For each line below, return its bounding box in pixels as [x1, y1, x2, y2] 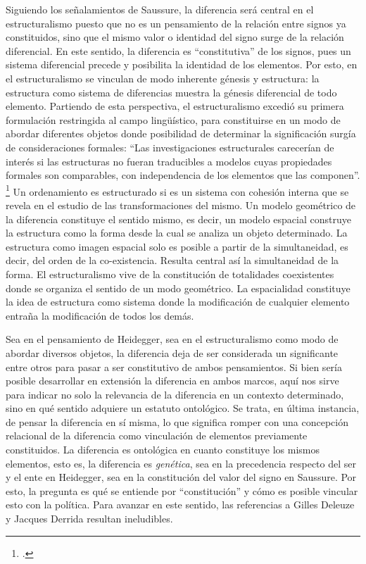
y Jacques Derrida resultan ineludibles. [6, 511, 173, 526]
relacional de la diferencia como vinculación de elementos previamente [6, 428, 308, 443]
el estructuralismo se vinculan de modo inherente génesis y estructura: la [6, 70, 320, 85]
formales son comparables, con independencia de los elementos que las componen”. [6, 168, 360, 182]
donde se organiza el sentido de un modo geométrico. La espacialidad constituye [6, 280, 351, 295]
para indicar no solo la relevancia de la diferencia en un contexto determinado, [6, 387, 344, 401]
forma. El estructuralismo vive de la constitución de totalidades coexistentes [6, 266, 334, 281]
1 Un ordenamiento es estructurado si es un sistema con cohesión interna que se [6, 182, 349, 199]
